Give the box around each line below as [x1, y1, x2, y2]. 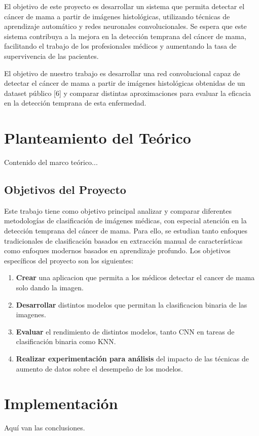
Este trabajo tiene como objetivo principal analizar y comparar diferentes [4, 205, 232, 216]
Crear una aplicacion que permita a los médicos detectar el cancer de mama [16, 272, 255, 283]
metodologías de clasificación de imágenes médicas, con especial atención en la [4, 215, 247, 226]
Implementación [4, 393, 118, 414]
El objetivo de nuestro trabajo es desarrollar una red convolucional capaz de [4, 68, 240, 78]
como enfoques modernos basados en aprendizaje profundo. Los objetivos [4, 245, 231, 256]
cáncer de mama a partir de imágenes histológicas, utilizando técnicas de [4, 11, 230, 21]
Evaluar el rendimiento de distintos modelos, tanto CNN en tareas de [16, 326, 235, 337]
